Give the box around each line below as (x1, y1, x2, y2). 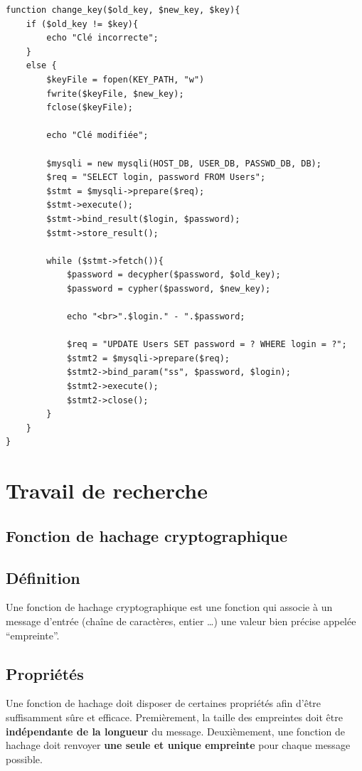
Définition (6, 566, 80, 588)
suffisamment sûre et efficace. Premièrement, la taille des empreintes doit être (6, 709, 343, 724)
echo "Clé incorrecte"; (46, 33, 159, 43)
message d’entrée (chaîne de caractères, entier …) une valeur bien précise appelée (6, 613, 356, 628)
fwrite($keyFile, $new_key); (46, 88, 184, 99)
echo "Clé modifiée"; (46, 130, 149, 141)
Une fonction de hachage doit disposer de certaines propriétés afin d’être (6, 696, 321, 711)
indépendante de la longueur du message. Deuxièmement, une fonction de (6, 723, 345, 738)
